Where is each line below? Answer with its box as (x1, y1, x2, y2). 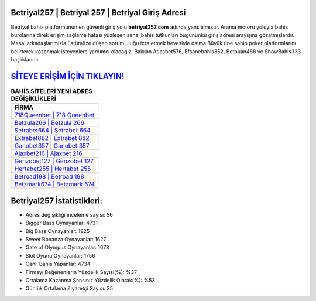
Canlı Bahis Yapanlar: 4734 (25, 261, 91, 268)
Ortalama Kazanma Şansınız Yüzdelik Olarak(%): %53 (25, 277, 155, 283)
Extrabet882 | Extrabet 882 (14, 134, 90, 142)
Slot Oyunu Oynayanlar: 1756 (25, 252, 96, 259)
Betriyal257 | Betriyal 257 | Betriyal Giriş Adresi (11, 8, 186, 18)
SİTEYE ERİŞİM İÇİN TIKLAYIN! (11, 71, 125, 81)
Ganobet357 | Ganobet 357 (14, 142, 90, 150)
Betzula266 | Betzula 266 (14, 119, 85, 127)
